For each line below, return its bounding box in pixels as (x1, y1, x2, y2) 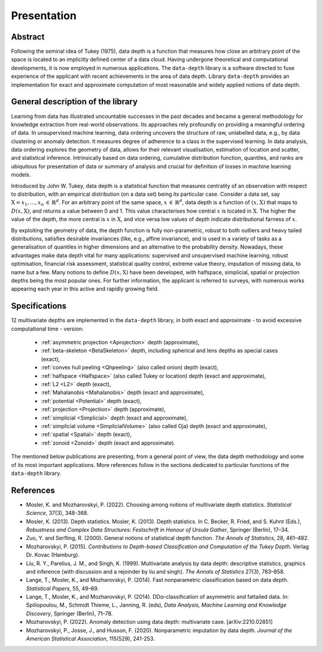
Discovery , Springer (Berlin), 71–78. (26, 609, 113, 617)
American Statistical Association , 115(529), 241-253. (26, 635, 155, 642)
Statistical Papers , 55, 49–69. (26, 584, 99, 592)
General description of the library (11, 96, 138, 107)
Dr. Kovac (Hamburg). (26, 551, 80, 559)
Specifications (11, 301, 67, 311)
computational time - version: (11, 325, 84, 332)
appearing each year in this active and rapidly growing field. (11, 285, 159, 293)
